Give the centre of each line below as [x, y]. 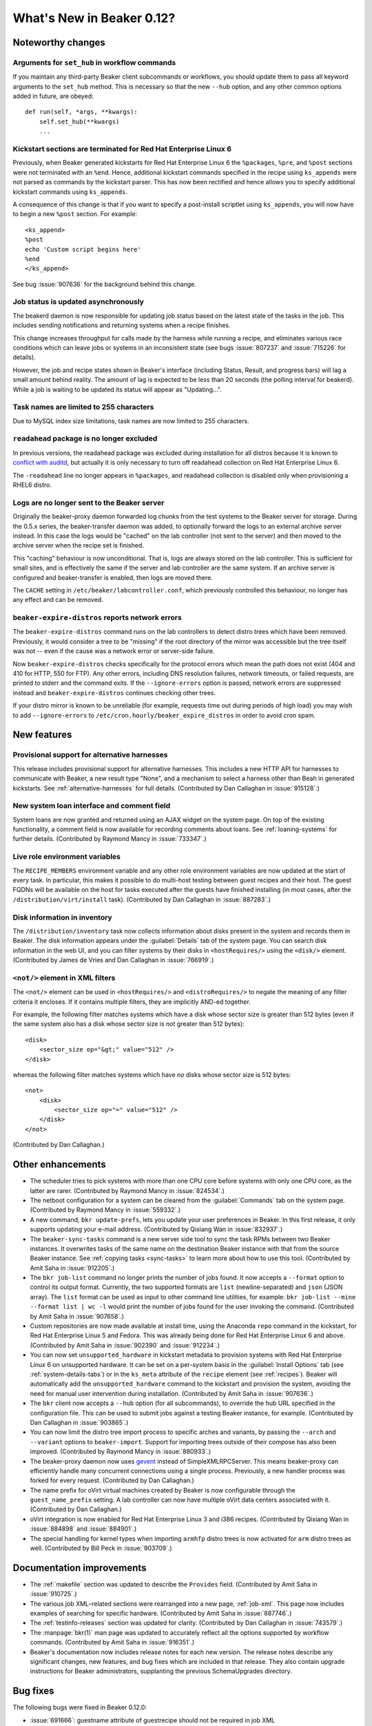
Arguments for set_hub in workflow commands [94, 62]
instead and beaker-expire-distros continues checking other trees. [114, 692]
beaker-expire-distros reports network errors [97, 618]
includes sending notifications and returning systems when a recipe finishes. [122, 325]
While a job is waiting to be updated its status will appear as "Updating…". [117, 389]
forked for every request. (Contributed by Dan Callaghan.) [112, 1480]
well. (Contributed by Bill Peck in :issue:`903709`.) [101, 1548]
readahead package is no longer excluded [85, 438]
